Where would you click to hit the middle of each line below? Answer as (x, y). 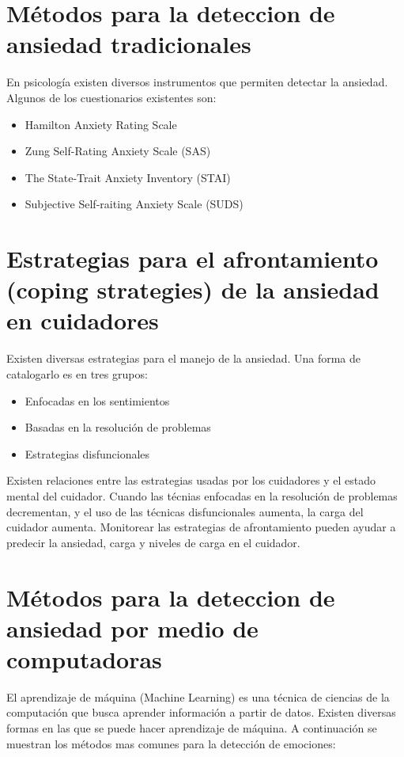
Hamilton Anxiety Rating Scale (101, 124)
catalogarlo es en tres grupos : (77, 373)
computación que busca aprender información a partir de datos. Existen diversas (201, 712)
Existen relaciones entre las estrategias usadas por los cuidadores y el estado (191, 480)
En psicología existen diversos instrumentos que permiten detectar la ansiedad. (197, 82)
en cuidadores (83, 320)
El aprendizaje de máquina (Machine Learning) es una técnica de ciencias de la (198, 696)
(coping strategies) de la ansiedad (193, 289)
